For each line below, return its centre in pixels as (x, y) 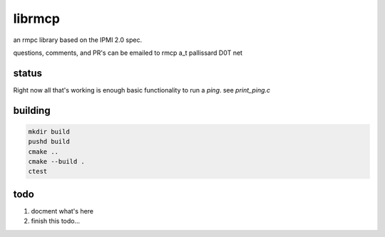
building (32, 110)
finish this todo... (56, 221)
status (28, 73)
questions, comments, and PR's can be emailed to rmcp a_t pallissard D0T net (128, 53)
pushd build (49, 142)
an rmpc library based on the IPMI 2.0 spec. (78, 40)
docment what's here (62, 211)
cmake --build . (57, 162)
